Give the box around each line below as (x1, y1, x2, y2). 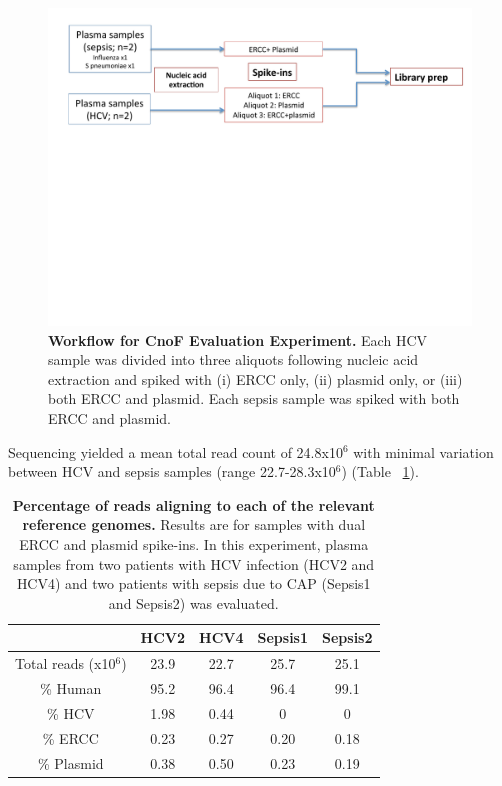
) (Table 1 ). (341, 461, 419, 482)
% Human (40, 678, 102, 698)
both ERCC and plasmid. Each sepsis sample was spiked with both (48, 388, 460, 409)
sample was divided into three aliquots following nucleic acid (48, 349, 419, 370)
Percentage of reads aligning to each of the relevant (12, 494, 375, 515)
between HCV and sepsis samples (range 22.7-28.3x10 (8, 461, 336, 482)
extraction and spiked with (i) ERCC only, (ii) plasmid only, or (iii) (48, 368, 463, 389)
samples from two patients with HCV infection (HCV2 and (13, 553, 375, 574)
